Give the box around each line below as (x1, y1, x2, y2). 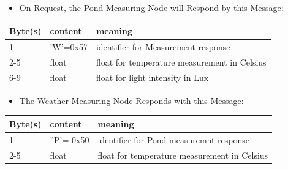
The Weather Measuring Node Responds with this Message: (19, 94, 244, 107)
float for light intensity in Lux (96, 70, 209, 83)
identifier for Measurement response (96, 40, 230, 53)
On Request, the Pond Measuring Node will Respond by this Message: (19, 1, 284, 13)
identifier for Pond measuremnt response (97, 133, 249, 146)
